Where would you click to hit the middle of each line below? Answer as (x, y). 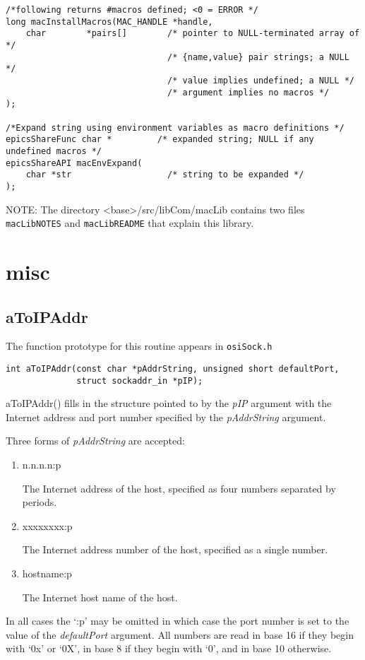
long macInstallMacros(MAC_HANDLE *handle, (109, 22)
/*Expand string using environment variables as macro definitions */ (175, 128)
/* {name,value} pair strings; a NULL (258, 57)
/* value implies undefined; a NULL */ (261, 80)
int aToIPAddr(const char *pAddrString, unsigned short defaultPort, (173, 369)
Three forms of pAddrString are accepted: (95, 441)
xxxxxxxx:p (47, 525)
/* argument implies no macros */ (249, 92)
